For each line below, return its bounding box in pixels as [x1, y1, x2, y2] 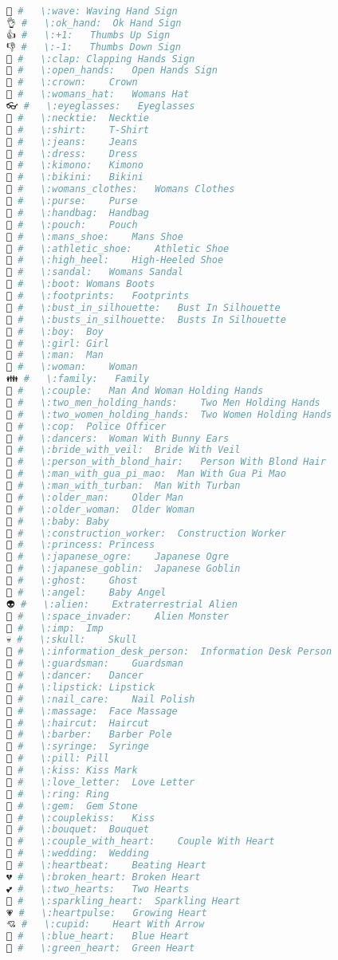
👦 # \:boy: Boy [6, 325, 104, 337]
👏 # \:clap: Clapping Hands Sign [6, 53, 195, 65]
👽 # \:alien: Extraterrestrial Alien [6, 598, 238, 610]
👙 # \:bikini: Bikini [6, 171, 143, 183]
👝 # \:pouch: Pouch [6, 218, 138, 230]
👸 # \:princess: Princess [6, 539, 155, 551]
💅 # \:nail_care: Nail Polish [6, 693, 195, 705]
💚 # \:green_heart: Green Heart [6, 942, 195, 954]
